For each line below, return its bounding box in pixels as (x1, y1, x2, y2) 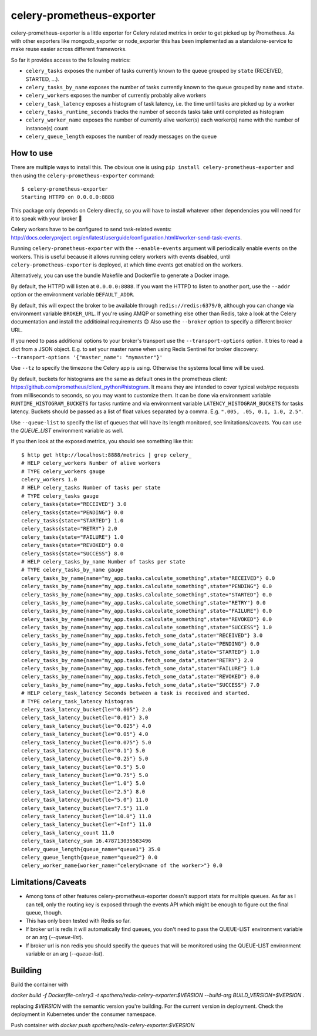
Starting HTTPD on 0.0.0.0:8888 (21, 194, 114, 201)
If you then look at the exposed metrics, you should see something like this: (11, 438, 194, 445)
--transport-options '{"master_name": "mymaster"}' (11, 354, 163, 360)
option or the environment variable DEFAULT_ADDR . (11, 291, 135, 298)
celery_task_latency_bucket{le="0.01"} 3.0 (21, 714, 149, 721)
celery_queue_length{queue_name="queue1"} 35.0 (21, 846, 161, 852)
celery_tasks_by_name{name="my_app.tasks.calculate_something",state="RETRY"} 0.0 (21, 599, 266, 606)
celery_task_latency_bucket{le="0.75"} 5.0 (21, 772, 149, 779)
